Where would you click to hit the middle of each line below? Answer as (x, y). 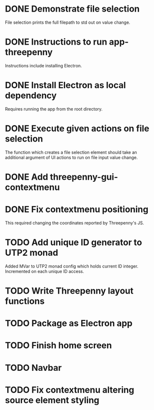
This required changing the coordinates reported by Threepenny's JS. (75, 223)
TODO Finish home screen (58, 346)
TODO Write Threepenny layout (69, 291)
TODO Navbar (33, 368)
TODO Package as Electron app (69, 323)
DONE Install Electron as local (66, 85)
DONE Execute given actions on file (77, 128)
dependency (31, 96)
